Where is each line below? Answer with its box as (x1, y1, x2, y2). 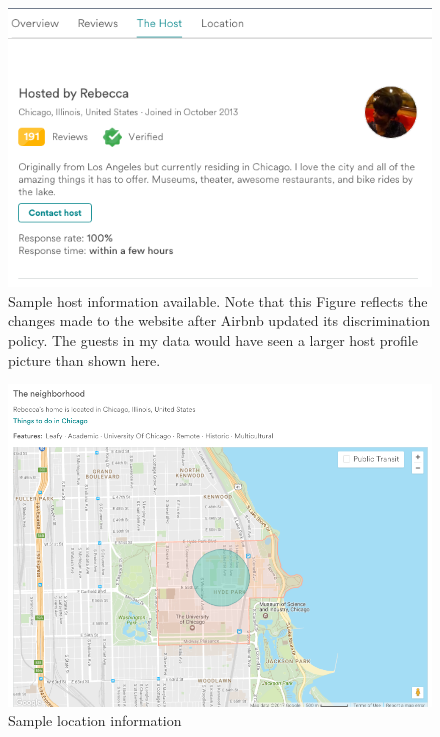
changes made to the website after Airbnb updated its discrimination (8, 310, 430, 331)
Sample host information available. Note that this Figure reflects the (8, 290, 428, 311)
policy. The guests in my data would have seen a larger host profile (8, 330, 418, 351)
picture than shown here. (8, 349, 161, 370)
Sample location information (8, 710, 182, 731)
